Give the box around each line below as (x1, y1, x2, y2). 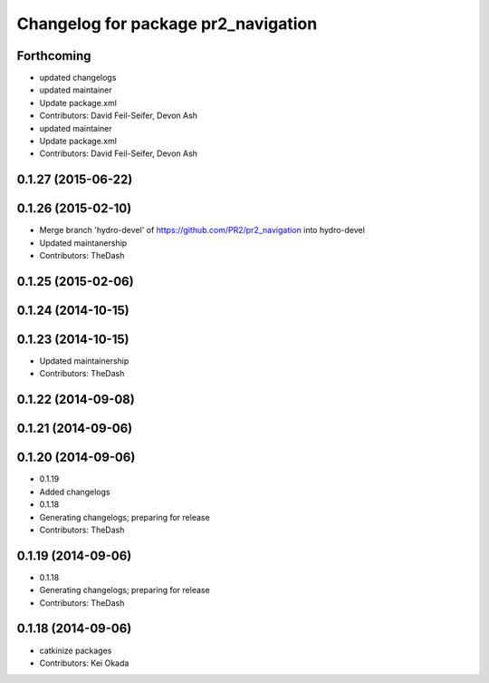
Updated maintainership (39, 356, 129, 366)
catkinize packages (39, 645, 112, 656)
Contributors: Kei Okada (39, 658, 129, 668)
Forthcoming (16, 48, 91, 63)
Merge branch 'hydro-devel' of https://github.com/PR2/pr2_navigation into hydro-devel (39, 225, 366, 236)
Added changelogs (39, 486, 110, 497)
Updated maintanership (39, 237, 128, 249)
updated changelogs (39, 73, 117, 83)
